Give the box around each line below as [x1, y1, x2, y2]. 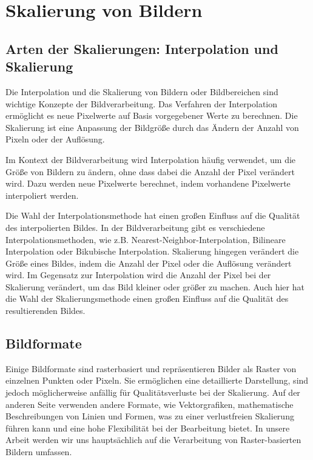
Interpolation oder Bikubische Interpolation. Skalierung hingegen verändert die [5, 245, 299, 258]
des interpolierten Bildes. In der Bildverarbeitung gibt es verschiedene [5, 221, 265, 233]
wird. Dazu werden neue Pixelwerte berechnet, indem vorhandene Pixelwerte [5, 177, 291, 190]
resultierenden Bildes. [5, 304, 86, 317]
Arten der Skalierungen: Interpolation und [5, 39, 278, 58]
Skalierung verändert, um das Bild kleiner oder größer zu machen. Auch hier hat [5, 280, 305, 293]
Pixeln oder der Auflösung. [5, 133, 105, 145]
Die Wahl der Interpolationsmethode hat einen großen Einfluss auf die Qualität [5, 209, 300, 222]
